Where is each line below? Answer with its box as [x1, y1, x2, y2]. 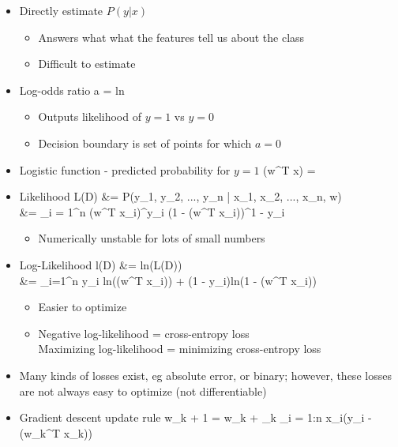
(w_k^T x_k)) [19, 424, 92, 441]
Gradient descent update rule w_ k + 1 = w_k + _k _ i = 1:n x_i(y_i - [19, 409, 372, 426]
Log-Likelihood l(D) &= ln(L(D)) [19, 256, 182, 272]
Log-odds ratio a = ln [19, 81, 125, 98]
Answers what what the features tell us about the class [38, 28, 305, 45]
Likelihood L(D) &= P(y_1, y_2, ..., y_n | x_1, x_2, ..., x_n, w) [19, 188, 342, 205]
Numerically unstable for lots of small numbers [38, 230, 265, 246]
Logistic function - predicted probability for [19, 161, 231, 178]
